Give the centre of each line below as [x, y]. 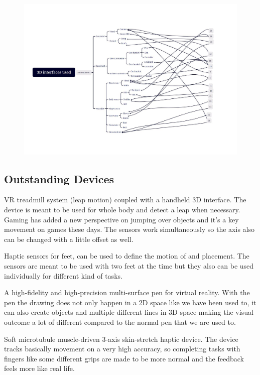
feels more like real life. [39, 368]
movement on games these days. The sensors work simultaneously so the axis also [129, 229]
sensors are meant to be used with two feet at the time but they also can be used [129, 266]
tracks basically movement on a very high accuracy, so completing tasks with [122, 349]
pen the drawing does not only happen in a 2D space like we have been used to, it [130, 302]
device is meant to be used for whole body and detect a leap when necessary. [122, 210]
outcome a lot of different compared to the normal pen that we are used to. [120, 322]
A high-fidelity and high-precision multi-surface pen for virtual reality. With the [127, 292]
